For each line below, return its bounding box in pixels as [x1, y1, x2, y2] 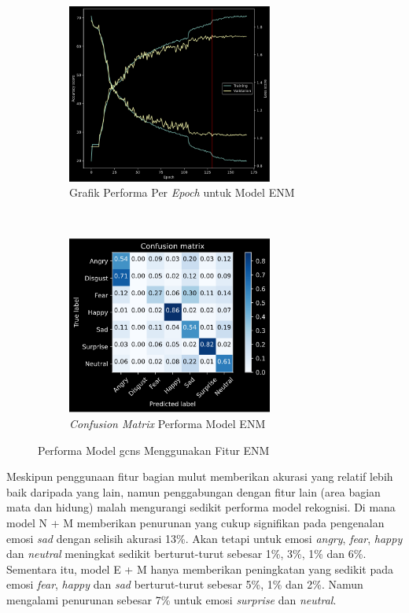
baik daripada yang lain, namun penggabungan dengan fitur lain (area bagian [6, 483, 381, 500]
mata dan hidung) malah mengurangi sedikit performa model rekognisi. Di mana [6, 499, 396, 515]
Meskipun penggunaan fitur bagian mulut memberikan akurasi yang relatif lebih [6, 468, 393, 485]
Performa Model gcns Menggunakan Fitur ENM [38, 441, 270, 458]
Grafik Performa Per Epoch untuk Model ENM [69, 184, 295, 201]
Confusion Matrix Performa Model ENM [69, 415, 266, 431]
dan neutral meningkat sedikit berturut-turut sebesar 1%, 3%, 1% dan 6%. [6, 545, 367, 562]
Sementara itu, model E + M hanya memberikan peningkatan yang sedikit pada [6, 560, 393, 577]
